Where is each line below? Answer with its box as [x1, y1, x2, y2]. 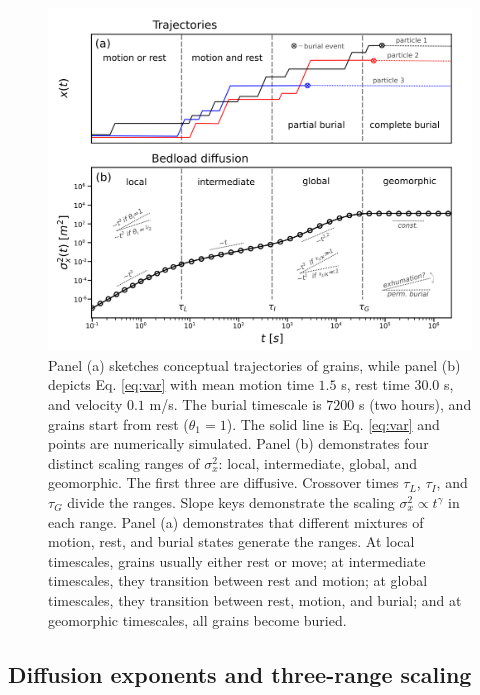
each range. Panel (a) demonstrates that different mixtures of [48, 511, 424, 532]
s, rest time [341, 374, 410, 395]
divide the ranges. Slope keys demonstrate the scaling [67, 492, 395, 512]
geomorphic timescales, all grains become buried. [48, 609, 347, 630]
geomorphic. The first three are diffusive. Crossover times [48, 472, 399, 493]
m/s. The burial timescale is [149, 394, 322, 415]
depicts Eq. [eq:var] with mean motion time [48, 374, 314, 395]
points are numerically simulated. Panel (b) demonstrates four [48, 433, 429, 454]
